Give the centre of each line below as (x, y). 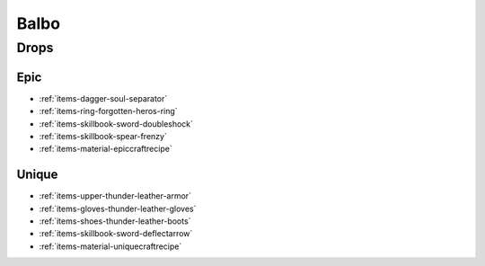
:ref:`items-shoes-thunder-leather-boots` (115, 221)
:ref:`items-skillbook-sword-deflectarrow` (116, 234)
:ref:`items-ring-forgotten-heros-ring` (109, 111)
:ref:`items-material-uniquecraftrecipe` (110, 246)
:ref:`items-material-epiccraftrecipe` (106, 149)
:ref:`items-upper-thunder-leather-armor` (115, 196)
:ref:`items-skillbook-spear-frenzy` (103, 136)
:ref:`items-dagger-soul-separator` (103, 98)
